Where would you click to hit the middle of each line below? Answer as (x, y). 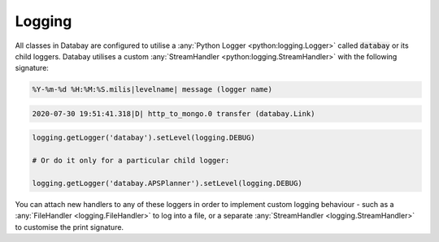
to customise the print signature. (70, 227)
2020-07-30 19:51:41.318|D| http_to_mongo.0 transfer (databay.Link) (174, 113)
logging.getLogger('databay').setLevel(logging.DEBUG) (143, 138)
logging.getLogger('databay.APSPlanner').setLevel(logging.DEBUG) (167, 184)
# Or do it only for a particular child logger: (131, 161)
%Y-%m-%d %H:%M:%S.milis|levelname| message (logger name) (152, 90)
